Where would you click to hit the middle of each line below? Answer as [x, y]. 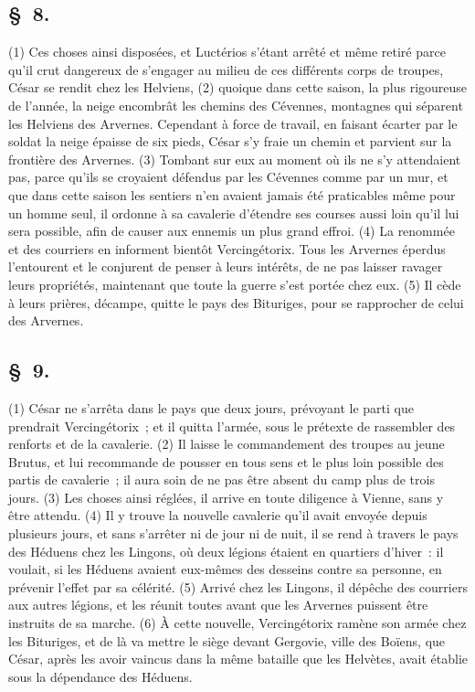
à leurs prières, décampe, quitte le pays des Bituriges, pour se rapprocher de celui [236, 302]
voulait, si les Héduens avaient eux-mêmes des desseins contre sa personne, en [225, 569]
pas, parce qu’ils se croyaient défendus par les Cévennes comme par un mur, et [228, 177]
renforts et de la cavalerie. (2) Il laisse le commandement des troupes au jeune [227, 444]
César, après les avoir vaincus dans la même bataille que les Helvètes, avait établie [238, 659]
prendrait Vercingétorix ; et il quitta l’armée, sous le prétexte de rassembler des [232, 426]
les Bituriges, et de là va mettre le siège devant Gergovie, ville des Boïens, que [227, 640]
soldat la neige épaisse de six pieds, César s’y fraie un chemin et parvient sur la [230, 141]
